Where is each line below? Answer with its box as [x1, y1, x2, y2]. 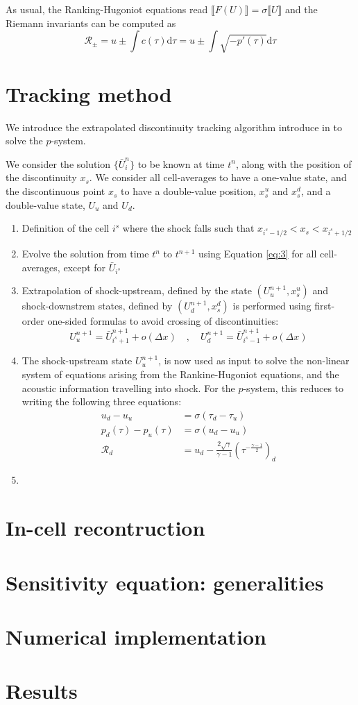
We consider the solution [6, 156, 111, 171]
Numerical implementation [6, 622, 267, 651]
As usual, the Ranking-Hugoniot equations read [6, 2, 208, 16]
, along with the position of [235, 156, 352, 171]
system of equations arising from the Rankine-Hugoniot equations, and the [22, 367, 339, 382]
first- [314, 298, 335, 313]
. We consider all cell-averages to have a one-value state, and [89, 170, 347, 185]
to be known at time [137, 156, 225, 171]
